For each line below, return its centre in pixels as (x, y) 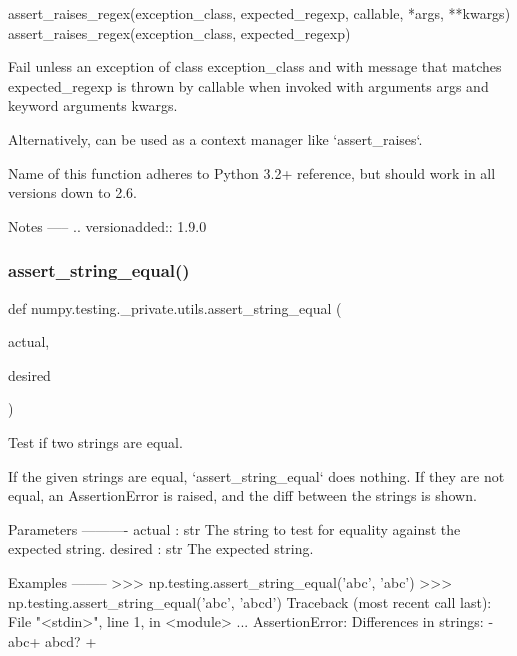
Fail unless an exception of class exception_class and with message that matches (255, 66)
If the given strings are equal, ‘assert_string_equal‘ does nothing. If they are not (256, 475)
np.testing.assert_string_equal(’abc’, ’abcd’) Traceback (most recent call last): (250, 601)
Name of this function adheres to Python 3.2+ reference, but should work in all (252, 172)
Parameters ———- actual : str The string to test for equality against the (234, 528)
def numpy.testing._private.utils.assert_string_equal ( (175, 307)
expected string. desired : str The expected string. (161, 548)
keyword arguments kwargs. (93, 105)
